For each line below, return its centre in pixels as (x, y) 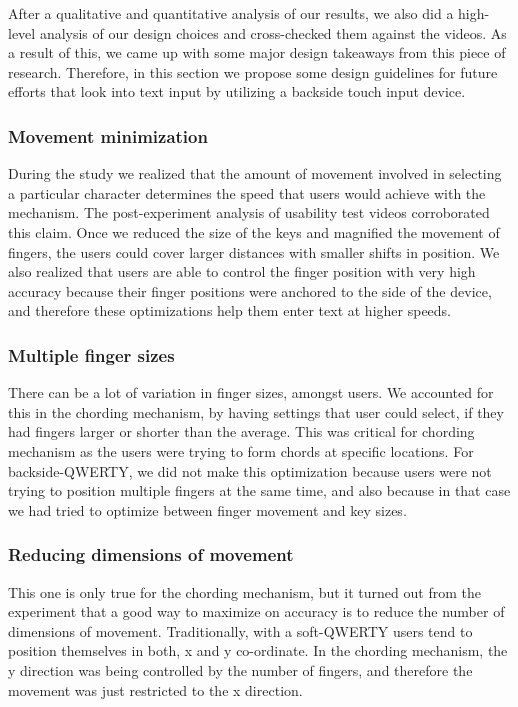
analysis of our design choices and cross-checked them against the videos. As (273, 32)
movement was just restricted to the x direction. (155, 689)
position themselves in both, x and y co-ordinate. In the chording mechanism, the (258, 650)
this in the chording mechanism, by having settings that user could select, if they (256, 411)
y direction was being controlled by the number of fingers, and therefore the (240, 669)
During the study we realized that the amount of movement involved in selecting (255, 173)
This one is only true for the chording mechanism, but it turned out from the (244, 591)
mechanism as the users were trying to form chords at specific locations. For (241, 450)
